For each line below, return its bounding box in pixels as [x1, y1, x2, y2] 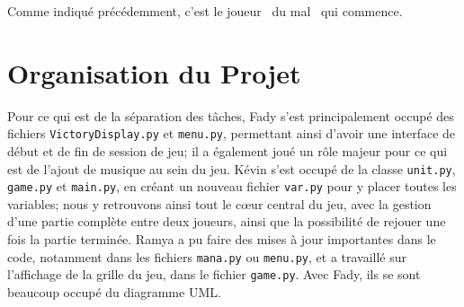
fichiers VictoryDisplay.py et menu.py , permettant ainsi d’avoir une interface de [7, 124, 456, 143]
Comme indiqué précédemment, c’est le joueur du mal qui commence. [7, 2, 403, 20]
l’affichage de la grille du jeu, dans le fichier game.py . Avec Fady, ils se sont [7, 265, 421, 284]
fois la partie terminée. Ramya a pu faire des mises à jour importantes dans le [7, 230, 436, 249]
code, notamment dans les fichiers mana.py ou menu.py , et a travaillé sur [7, 247, 407, 266]
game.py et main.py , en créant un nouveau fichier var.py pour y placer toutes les [7, 177, 457, 196]
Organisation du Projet [7, 54, 301, 91]
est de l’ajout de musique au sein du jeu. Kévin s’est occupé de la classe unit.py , [7, 159, 456, 178]
